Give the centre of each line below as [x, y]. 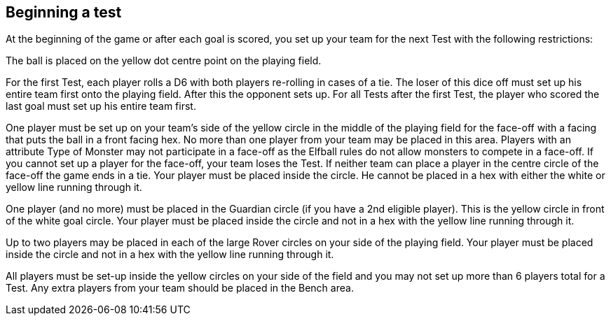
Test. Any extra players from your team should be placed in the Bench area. [180, 288]
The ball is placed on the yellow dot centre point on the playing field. [164, 61]
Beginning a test [64, 12]
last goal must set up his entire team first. [101, 106]
